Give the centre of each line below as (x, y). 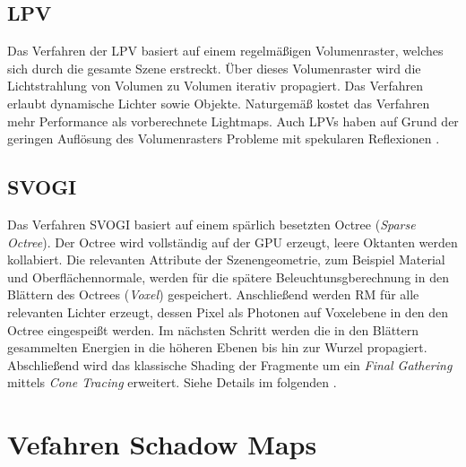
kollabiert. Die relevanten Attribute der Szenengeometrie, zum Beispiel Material (226, 259)
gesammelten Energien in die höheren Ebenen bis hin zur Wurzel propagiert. (217, 347)
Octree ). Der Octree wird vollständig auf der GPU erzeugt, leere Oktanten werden (233, 242)
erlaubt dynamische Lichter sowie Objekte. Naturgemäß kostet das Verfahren (219, 103)
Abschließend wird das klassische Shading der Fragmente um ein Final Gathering (230, 364)
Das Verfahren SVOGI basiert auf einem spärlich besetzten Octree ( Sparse (211, 224)
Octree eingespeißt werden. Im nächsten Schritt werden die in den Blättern (213, 329)
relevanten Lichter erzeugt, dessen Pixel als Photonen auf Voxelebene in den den (228, 311)
